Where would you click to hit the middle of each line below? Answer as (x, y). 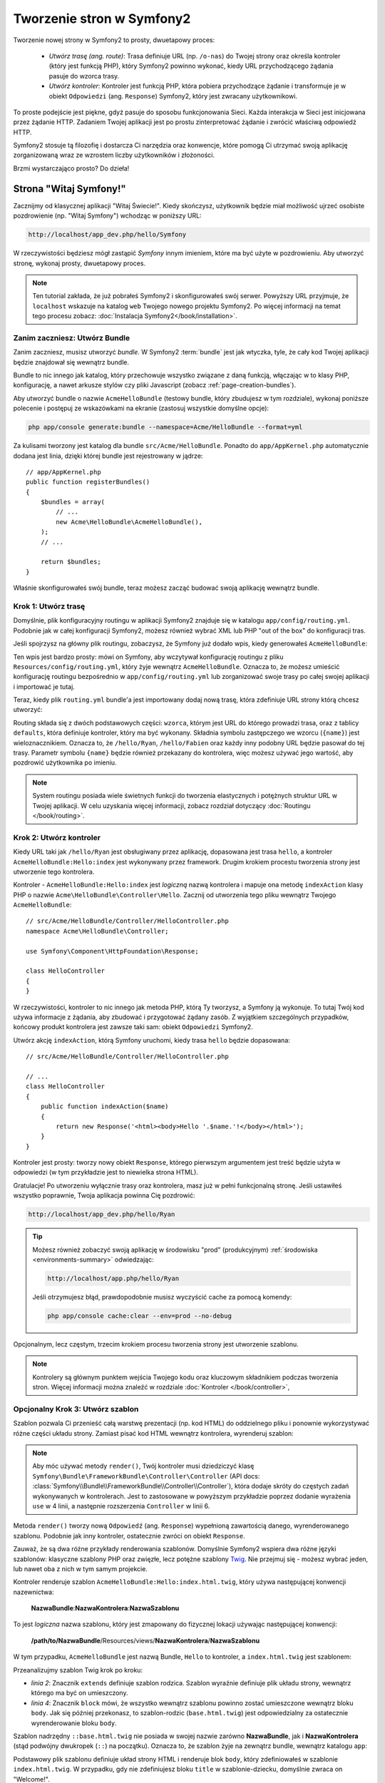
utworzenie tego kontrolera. (54, 872)
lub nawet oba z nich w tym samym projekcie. (80, 1568)
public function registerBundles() (88, 482)
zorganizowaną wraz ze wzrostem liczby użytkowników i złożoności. (114, 155)
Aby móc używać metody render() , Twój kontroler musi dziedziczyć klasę (143, 1466)
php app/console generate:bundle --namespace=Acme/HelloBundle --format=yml (165, 427)
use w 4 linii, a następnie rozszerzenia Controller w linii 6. (121, 1506)
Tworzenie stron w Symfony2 (102, 19)
